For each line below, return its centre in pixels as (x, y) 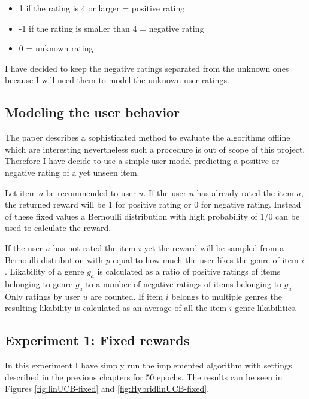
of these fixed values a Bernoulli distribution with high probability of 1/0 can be (152, 216)
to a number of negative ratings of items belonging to (184, 283)
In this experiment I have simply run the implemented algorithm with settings (149, 365)
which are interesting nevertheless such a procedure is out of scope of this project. (155, 149)
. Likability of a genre (45, 271)
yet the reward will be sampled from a (214, 247)
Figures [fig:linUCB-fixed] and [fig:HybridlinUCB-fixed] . (107, 389)
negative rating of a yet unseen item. (72, 172)
